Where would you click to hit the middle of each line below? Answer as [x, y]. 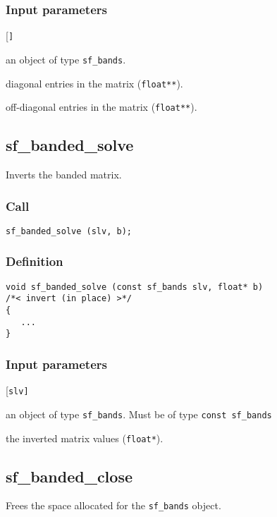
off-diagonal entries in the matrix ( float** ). [101, 107]
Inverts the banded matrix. [64, 175]
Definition [35, 261]
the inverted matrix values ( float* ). [85, 438]
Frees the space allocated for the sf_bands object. [113, 505]
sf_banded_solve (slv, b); [69, 231]
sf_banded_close [69, 476]
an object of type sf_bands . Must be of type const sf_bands [139, 414]
